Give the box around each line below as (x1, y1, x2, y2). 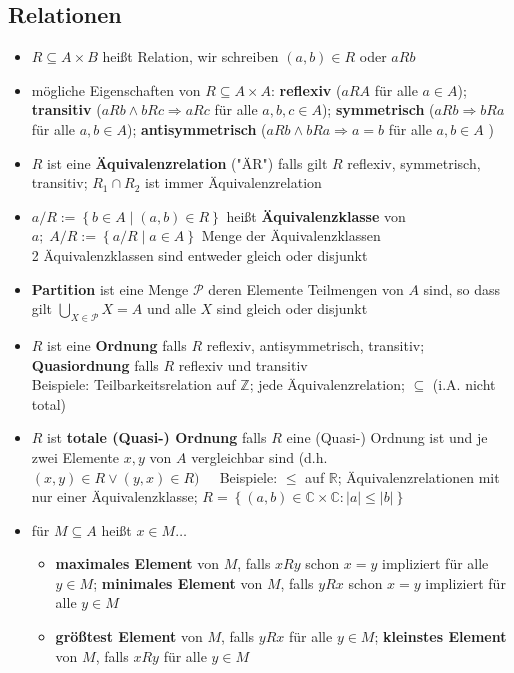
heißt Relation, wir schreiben (102, 46, 279, 67)
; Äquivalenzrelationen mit (337, 466, 500, 487)
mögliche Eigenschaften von (31, 79, 201, 100)
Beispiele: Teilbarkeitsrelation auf (31, 374, 236, 395)
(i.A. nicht (432, 374, 496, 395)
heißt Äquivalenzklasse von (226, 205, 406, 226)
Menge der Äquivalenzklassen (201, 225, 381, 246)
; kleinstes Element (374, 626, 507, 647)
